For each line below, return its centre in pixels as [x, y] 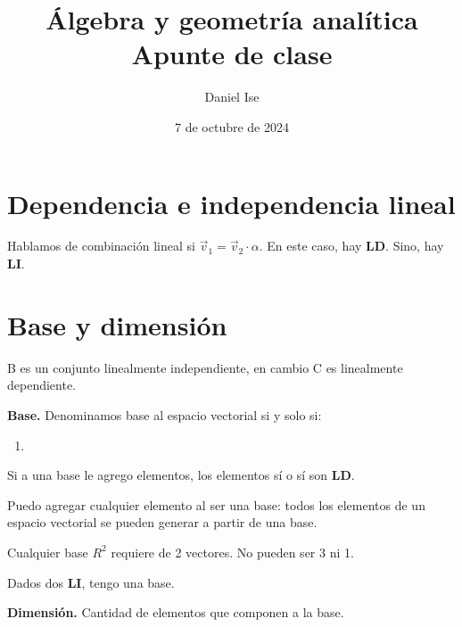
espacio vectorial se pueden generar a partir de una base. [162, 522]
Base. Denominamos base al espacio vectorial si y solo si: [165, 414]
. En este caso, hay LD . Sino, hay [351, 246]
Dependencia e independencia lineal [231, 203]
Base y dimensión [117, 324]
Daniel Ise [232, 97]
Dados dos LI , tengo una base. [91, 582]
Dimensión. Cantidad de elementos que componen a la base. [176, 612]
